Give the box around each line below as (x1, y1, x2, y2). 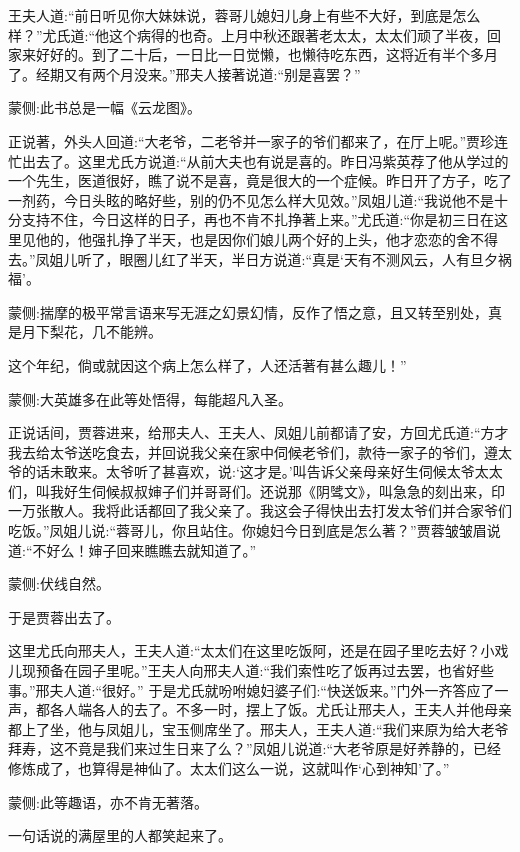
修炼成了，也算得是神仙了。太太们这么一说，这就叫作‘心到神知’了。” (8, 758, 450, 778)
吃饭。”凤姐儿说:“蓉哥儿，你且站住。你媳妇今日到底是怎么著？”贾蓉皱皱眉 (8, 520, 487, 541)
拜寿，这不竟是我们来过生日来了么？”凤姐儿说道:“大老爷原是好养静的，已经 (8, 738, 502, 759)
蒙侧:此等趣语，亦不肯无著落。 (8, 791, 208, 812)
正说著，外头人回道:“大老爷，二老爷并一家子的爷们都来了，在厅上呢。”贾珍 (8, 130, 495, 151)
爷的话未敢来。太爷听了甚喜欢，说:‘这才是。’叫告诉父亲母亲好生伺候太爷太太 (8, 461, 503, 482)
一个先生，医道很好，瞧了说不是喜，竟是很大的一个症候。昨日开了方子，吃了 (8, 170, 512, 191)
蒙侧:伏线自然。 (8, 573, 110, 594)
